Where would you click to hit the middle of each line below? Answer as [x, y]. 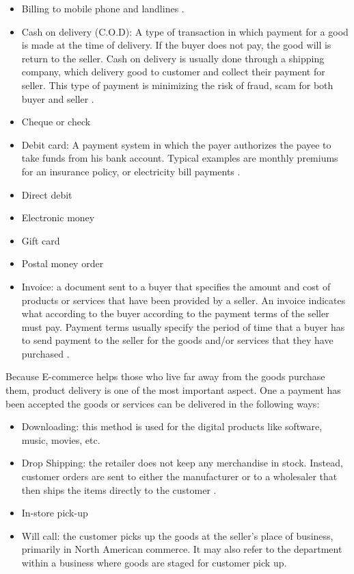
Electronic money [58, 217]
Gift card [41, 240]
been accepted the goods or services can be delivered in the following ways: [163, 403]
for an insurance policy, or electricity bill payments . [131, 171]
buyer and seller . [58, 98]
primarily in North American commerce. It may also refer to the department [182, 549]
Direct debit [47, 194]
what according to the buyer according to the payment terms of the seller [175, 313]
